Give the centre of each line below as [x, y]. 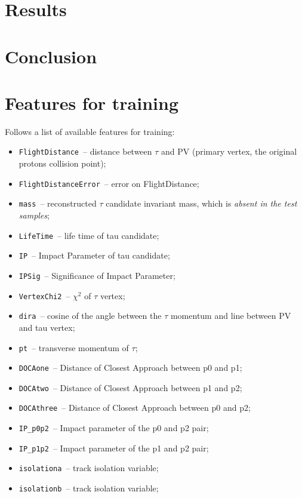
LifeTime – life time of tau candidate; [89, 235]
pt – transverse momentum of [74, 347]
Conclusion [51, 56]
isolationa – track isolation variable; [89, 468]
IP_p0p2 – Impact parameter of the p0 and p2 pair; [114, 428]
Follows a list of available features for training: [90, 131]
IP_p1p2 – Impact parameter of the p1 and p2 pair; [114, 448]
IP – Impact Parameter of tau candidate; [94, 255]
